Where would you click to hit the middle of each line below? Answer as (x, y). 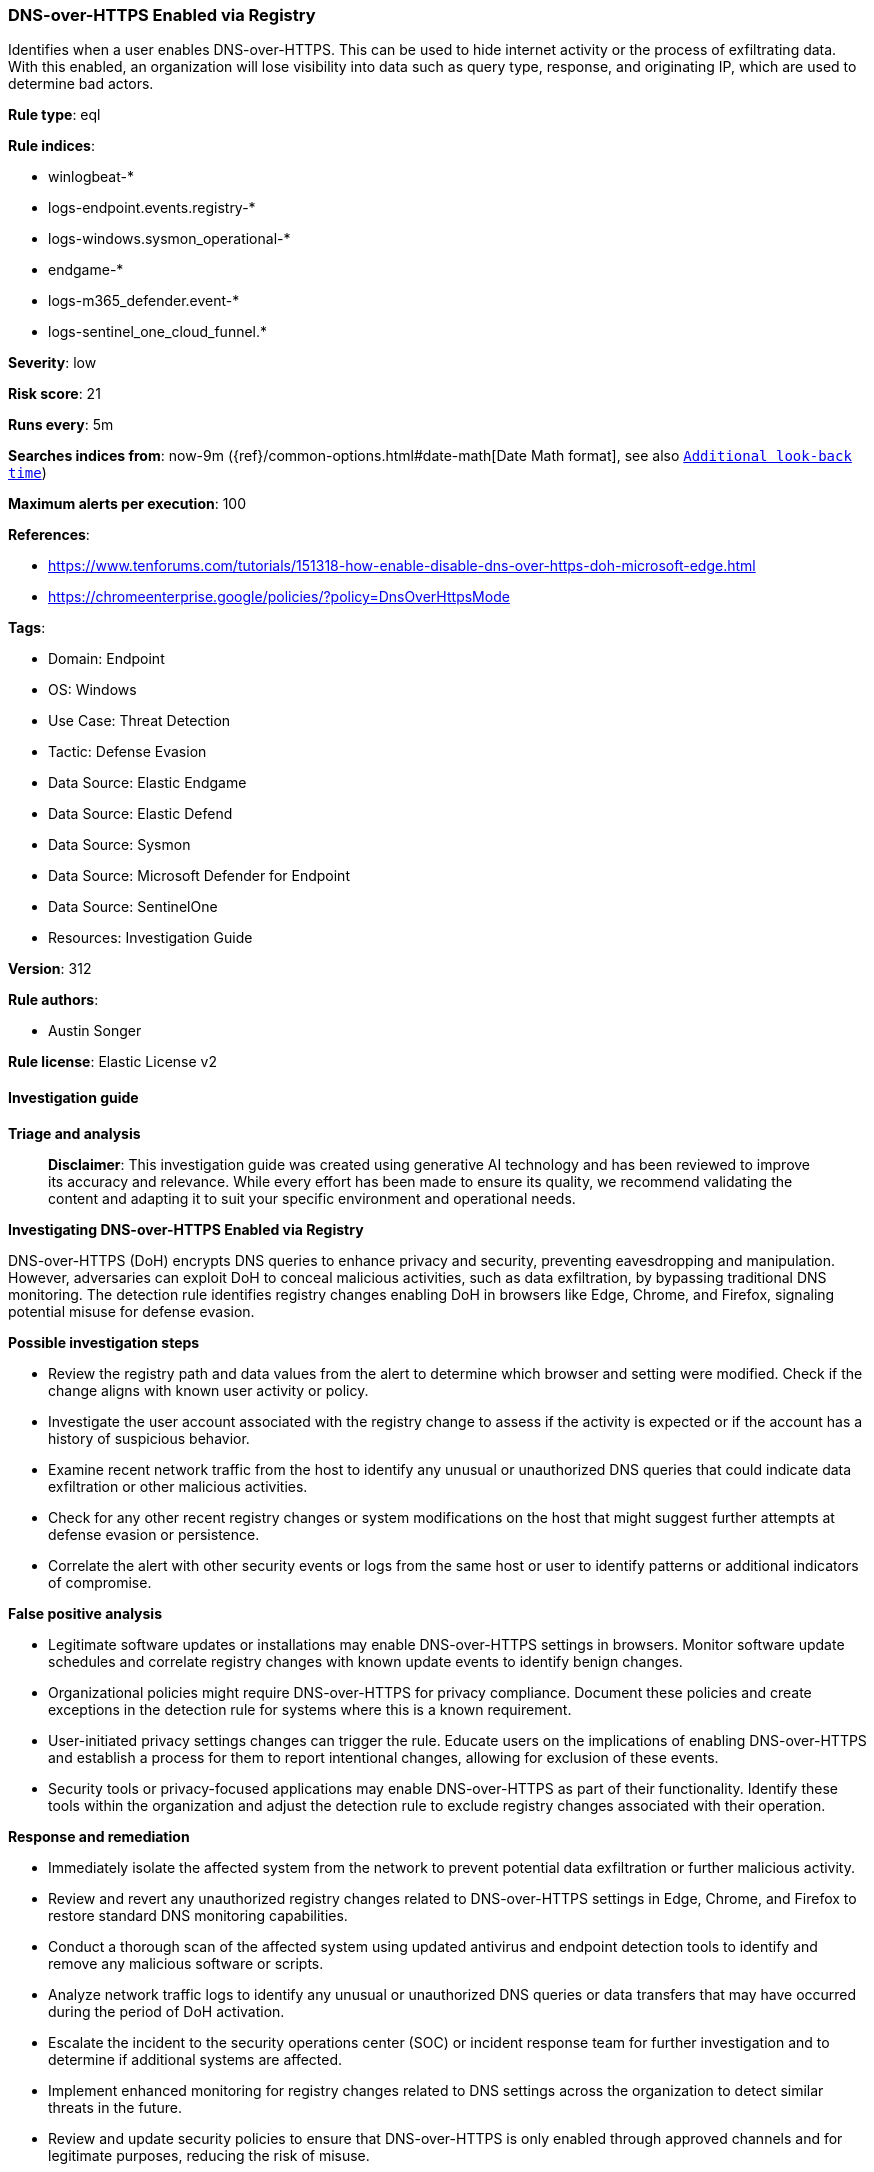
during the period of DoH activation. (166, 2011)
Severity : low (52, 363)
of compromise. (100, 1582)
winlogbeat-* (91, 177)
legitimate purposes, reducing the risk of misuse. (209, 2155)
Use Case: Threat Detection (139, 721)
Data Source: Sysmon (119, 845)
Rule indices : (51, 146)
